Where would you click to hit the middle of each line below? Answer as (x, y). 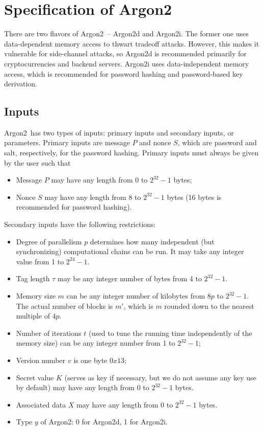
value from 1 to (40, 261)
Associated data (41, 404)
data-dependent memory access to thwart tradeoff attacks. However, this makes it (132, 43)
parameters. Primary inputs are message (67, 142)
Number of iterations (49, 333)
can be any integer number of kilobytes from (136, 296)
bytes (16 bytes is (194, 197)
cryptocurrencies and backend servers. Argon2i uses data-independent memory (127, 63)
